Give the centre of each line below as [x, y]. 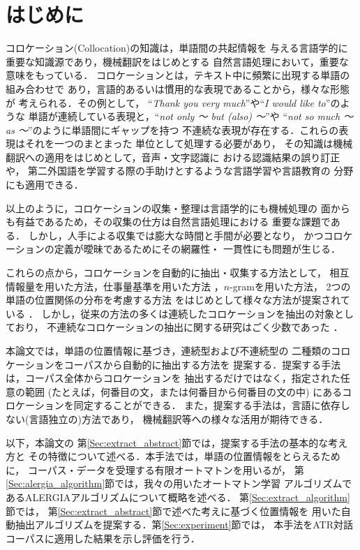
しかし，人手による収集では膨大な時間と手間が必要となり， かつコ [181, 235]
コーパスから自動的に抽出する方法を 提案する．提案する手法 [202, 364]
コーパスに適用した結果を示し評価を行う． [103, 538]
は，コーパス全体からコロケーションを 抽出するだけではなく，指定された [173, 378]
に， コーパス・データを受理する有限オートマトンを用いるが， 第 [155, 469]
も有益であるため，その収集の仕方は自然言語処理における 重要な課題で [168, 222]
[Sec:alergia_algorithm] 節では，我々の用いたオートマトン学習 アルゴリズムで [179, 483]
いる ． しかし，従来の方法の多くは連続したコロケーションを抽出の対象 [170, 313]
